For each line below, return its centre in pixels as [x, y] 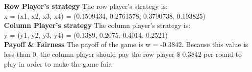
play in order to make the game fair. [59, 63]
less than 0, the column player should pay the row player [89, 54]
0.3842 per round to [212, 54]
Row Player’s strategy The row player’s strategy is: [86, 6]
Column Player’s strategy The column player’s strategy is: [97, 25]
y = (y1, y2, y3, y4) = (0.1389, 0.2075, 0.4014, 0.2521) [86, 35]
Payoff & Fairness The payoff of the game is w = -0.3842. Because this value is [126, 44]
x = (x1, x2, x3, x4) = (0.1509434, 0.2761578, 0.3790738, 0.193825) [105, 15]
